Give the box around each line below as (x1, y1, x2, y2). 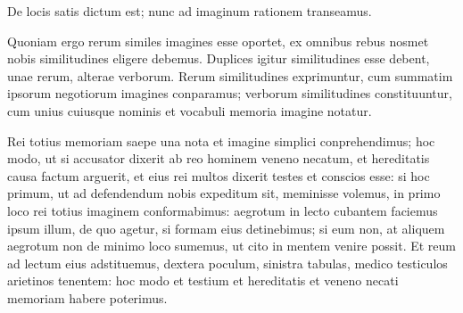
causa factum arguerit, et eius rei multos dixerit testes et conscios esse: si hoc (7, 166, 430, 185)
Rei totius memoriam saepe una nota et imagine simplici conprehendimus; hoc (7, 131, 435, 150)
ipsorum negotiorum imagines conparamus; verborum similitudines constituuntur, (7, 84, 452, 103)
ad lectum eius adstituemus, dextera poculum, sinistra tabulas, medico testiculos (7, 253, 448, 272)
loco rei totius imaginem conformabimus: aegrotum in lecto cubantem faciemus (7, 201, 438, 219)
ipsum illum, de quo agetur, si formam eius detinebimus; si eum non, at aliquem (7, 218, 445, 237)
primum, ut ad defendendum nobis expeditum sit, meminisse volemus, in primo (7, 184, 441, 202)
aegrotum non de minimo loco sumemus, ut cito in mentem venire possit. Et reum (7, 236, 457, 255)
